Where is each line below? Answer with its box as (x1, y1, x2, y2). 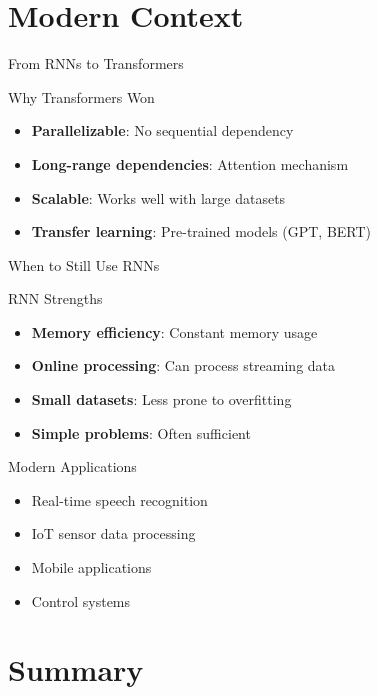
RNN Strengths (8, 288, 103, 309)
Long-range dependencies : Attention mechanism (31, 153, 349, 174)
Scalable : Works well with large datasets (31, 187, 286, 208)
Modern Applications (8, 456, 137, 477)
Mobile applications (31, 557, 152, 578)
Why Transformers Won (8, 86, 155, 107)
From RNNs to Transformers (8, 53, 184, 74)
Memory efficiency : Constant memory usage (31, 321, 318, 342)
